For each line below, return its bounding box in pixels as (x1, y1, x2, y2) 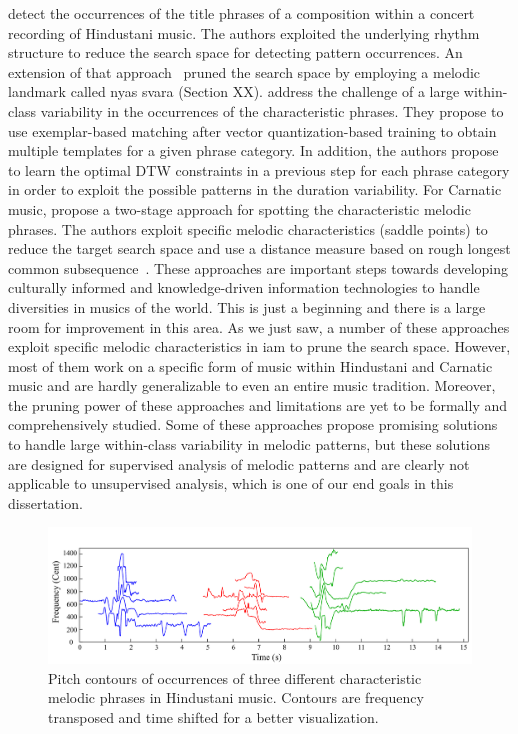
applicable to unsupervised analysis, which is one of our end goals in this (8, 473, 454, 494)
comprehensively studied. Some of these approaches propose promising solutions (8, 414, 498, 435)
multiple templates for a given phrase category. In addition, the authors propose (8, 140, 499, 161)
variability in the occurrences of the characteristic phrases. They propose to (40, 100, 504, 121)
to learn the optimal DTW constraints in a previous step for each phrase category (8, 159, 510, 180)
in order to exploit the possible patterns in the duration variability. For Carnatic (8, 179, 502, 200)
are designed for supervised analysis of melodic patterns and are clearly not (8, 453, 470, 474)
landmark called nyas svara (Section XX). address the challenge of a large (8, 81, 460, 102)
